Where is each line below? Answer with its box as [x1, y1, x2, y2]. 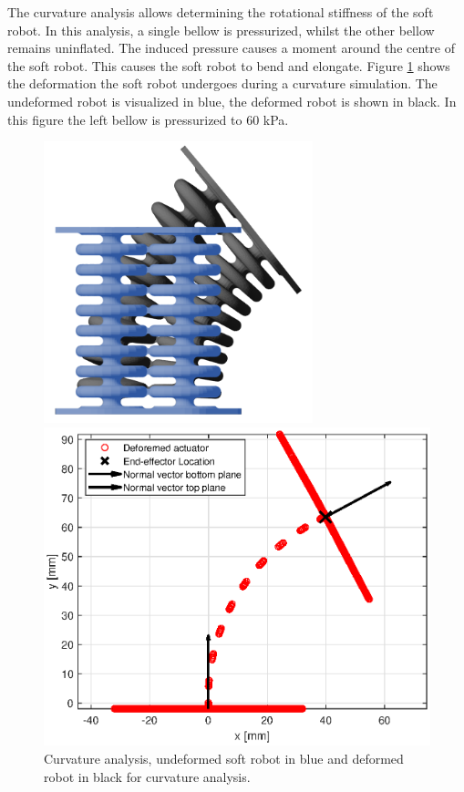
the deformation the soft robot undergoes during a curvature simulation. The [7, 74, 438, 93]
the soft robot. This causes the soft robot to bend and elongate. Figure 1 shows [7, 56, 450, 75]
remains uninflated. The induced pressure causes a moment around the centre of [7, 38, 455, 57]
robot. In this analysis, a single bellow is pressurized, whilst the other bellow [7, 20, 435, 39]
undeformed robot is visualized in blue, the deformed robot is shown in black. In [7, 91, 457, 110]
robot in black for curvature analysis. [44, 766, 251, 786]
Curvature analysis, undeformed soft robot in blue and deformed [44, 749, 404, 768]
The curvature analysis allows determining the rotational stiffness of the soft [7, 3, 434, 21]
